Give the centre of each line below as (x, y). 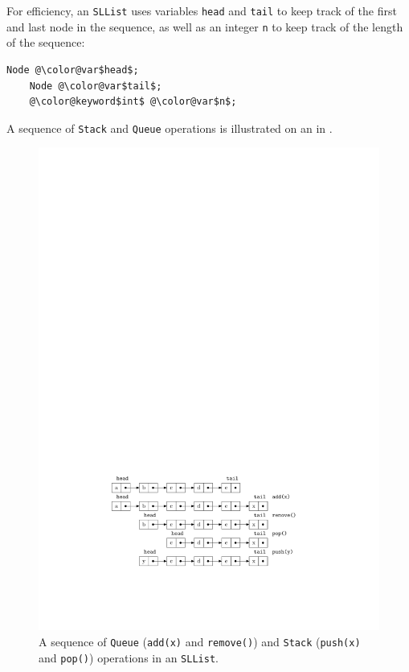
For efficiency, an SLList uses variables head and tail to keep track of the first (202, 10)
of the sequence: (46, 42)
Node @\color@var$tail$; (96, 86)
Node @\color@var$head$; (73, 70)
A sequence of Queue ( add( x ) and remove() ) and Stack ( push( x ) (200, 641)
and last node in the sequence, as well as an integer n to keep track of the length (205, 26)
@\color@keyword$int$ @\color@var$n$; (133, 102)
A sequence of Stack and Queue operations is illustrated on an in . (170, 128)
